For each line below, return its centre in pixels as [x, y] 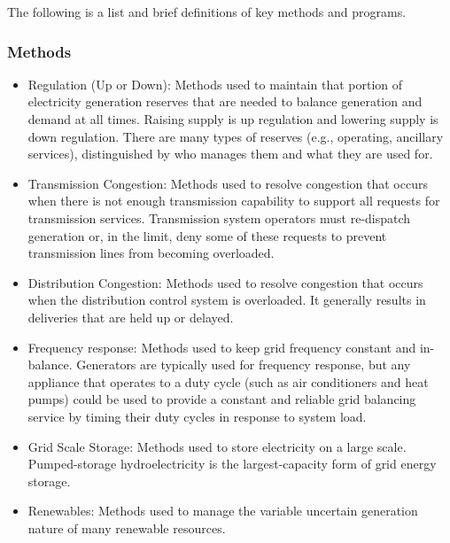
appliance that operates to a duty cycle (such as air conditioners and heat [228, 381]
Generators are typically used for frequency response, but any [244, 365]
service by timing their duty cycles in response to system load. [197, 416]
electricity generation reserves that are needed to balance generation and [225, 101]
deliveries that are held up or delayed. [131, 317]
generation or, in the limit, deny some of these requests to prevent [207, 235]
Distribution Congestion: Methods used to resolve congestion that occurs [225, 282]
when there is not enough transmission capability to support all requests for [234, 201]
